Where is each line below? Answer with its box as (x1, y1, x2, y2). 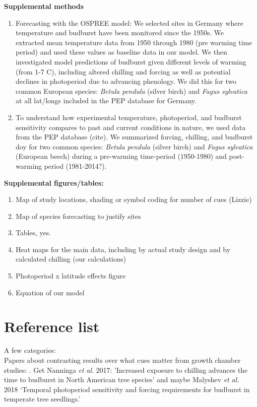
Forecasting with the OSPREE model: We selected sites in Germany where (15, 17, 244, 28)
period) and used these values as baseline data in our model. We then (15, 47, 227, 57)
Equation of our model (15, 287, 85, 297)
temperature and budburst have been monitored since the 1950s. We (15, 27, 224, 38)
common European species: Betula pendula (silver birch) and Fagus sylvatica (15, 85, 248, 96)
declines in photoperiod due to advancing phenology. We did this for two (15, 76, 237, 86)
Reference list (4, 316, 100, 337)
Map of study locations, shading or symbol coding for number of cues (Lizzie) (15, 194, 252, 204)
